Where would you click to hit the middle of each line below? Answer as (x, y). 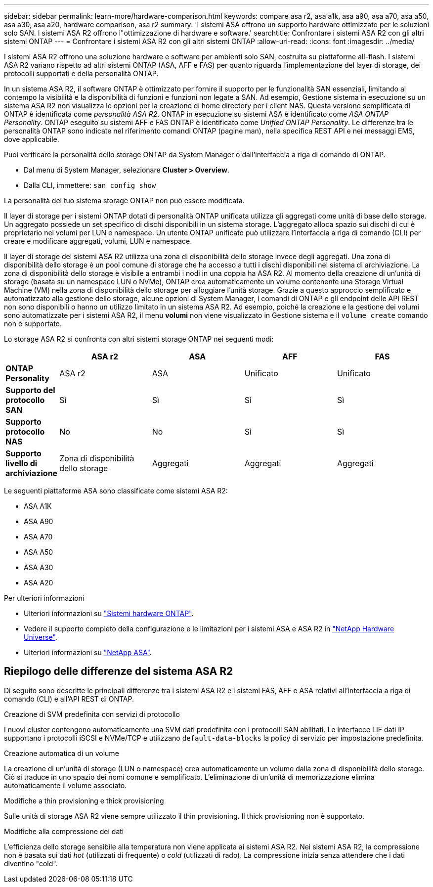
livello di (22, 463)
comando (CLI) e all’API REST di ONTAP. (69, 699)
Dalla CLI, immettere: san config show (90, 185)
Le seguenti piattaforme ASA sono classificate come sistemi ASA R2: (116, 491)
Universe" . (41, 637)
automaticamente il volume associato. (65, 785)
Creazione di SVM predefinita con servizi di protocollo (92, 714)
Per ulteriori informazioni (44, 598)
